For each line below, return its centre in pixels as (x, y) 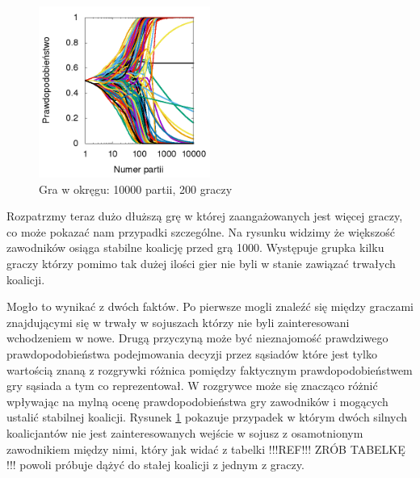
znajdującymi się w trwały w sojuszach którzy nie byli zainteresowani (178, 322)
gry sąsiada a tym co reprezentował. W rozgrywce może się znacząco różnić (192, 386)
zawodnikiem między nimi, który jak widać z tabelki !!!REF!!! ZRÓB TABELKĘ (206, 449)
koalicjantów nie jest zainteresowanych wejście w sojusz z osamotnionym (185, 432)
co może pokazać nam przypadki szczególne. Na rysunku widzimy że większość (201, 231)
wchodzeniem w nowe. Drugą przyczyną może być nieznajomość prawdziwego (197, 338)
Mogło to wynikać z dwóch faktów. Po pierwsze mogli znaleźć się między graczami (210, 306)
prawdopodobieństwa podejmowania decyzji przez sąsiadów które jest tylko (192, 353)
